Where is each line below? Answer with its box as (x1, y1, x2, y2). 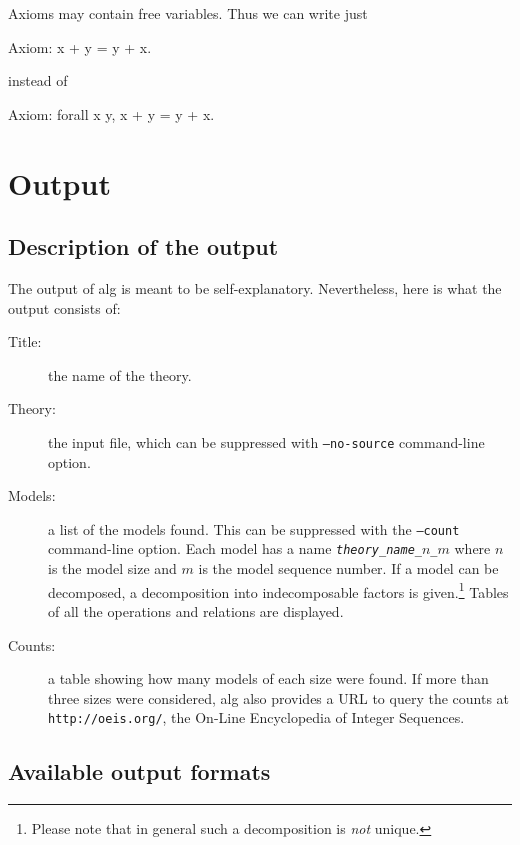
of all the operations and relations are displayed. (48, 600, 344, 621)
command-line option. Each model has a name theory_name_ (48, 538, 422, 559)
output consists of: (8, 297, 121, 318)
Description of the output (8, 231, 279, 262)
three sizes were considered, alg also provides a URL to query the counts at (48, 687, 510, 708)
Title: (8, 331, 42, 352)
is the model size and (48, 558, 177, 579)
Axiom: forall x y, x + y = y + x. (8, 103, 215, 124)
